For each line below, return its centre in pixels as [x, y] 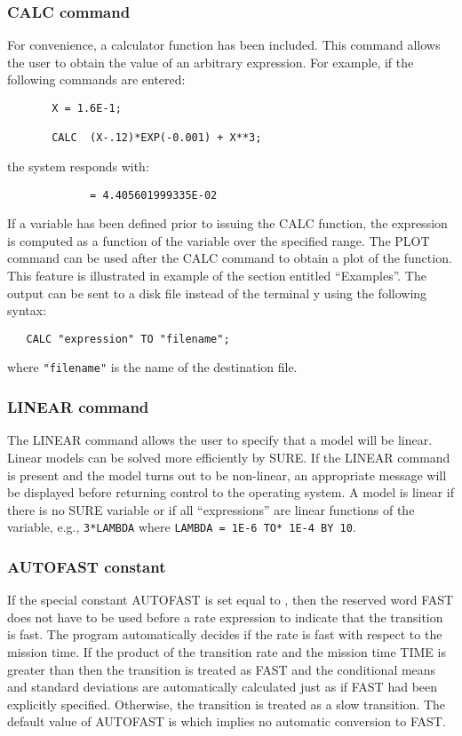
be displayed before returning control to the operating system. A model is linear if [231, 492]
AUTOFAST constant [87, 566]
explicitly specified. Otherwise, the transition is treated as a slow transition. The [227, 704]
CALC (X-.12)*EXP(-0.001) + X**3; [157, 138]
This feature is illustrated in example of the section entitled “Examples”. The [217, 275]
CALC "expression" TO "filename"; [128, 339]
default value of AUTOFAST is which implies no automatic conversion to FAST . [227, 721]
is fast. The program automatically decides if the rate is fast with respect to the [225, 634]
